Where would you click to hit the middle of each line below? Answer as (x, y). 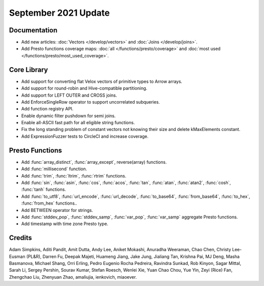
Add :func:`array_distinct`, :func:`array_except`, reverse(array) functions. (94, 162)
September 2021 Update (59, 13)
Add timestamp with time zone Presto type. (65, 224)
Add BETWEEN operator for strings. (57, 210)
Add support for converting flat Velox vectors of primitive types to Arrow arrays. (102, 81)
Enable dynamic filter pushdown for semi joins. (68, 116)
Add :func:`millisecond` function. (54, 169)
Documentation (33, 30)
